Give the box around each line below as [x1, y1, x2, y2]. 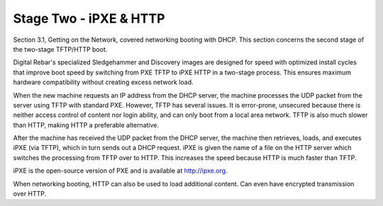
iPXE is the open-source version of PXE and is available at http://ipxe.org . [13, 166, 228, 175]
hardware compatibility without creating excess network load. [13, 78, 194, 86]
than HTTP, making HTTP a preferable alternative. [13, 120, 160, 129]
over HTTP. [13, 190, 47, 198]
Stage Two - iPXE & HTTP [13, 11, 165, 26]
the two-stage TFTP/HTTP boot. [13, 45, 108, 53]
